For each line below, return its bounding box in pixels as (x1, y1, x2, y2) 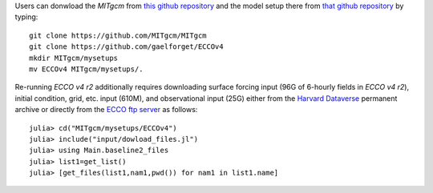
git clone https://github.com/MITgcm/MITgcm (29, 30, 208, 40)
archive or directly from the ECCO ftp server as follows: (14, 105, 198, 115)
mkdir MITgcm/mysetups (29, 53, 119, 62)
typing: (14, 12, 38, 22)
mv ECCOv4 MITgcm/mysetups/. (29, 64, 144, 74)
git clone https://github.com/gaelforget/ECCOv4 (29, 42, 224, 51)
